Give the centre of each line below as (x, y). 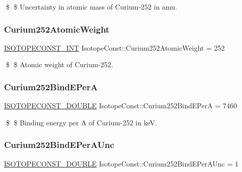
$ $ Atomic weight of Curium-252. (59, 64)
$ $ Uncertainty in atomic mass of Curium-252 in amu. (92, 7)
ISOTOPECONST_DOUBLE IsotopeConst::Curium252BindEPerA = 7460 (120, 106)
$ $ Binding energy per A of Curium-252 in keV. (82, 122)
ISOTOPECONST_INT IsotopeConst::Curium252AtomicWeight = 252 (114, 47)
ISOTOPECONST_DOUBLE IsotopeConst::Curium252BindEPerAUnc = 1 (121, 163)
